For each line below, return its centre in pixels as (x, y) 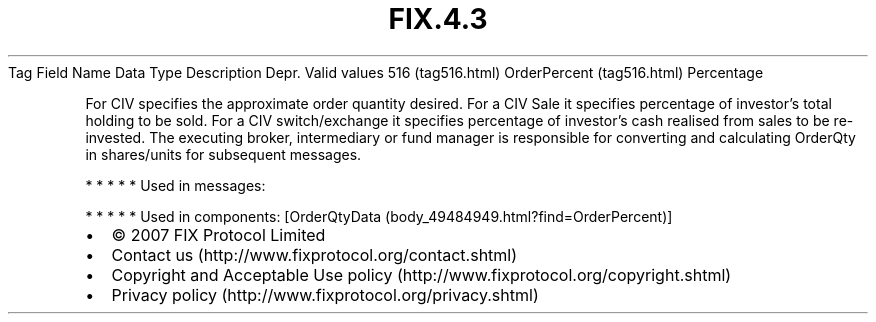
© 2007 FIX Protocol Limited (218, 234)
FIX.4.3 (438, 19)
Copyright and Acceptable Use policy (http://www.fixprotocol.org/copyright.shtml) (421, 274)
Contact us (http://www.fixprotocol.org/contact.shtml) (314, 254)
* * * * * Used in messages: (175, 185)
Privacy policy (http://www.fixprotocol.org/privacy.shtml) (325, 294)
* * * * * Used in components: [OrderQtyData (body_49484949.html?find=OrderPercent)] (379, 216)
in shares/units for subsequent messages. (223, 154)
